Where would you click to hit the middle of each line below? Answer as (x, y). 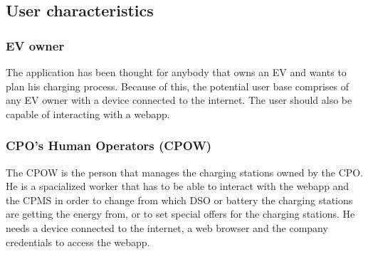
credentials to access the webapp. (78, 242)
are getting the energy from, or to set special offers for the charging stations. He (180, 214)
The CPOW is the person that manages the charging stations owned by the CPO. (185, 172)
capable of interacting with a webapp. (88, 113)
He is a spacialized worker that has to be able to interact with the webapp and (178, 186)
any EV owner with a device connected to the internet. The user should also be (179, 100)
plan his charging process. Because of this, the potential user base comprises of (178, 86)
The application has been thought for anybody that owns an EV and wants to (176, 72)
